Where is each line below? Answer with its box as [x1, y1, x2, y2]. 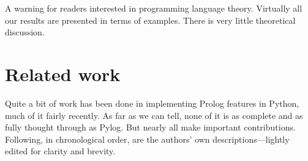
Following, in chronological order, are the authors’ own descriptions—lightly [5, 132, 290, 145]
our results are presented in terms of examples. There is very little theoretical [5, 13, 296, 26]
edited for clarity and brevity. [5, 145, 116, 157]
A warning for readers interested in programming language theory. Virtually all [5, 2, 302, 14]
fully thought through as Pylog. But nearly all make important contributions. [5, 121, 296, 134]
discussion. [5, 26, 45, 38]
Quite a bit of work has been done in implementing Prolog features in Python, [5, 96, 299, 109]
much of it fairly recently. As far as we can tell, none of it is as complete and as [5, 109, 303, 121]
